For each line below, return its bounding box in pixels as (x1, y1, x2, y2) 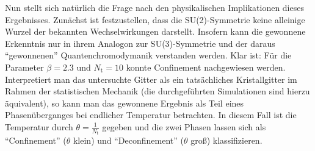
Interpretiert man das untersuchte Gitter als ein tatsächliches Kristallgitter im (5, 72, 297, 85)
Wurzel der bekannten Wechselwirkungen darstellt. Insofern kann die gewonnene (5, 25, 306, 38)
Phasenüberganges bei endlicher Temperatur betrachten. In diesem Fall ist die (5, 108, 297, 121)
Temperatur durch (5, 120, 73, 133)
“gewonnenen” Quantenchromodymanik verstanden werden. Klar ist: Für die (5, 49, 292, 61)
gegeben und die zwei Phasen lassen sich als (102, 120, 266, 133)
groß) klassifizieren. (190, 134, 262, 147)
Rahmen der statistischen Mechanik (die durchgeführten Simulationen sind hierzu (5, 85, 310, 97)
